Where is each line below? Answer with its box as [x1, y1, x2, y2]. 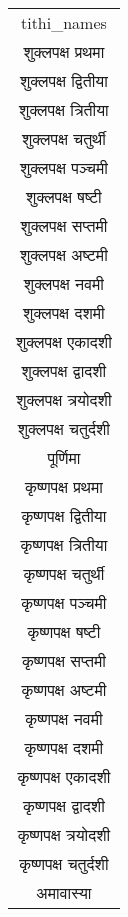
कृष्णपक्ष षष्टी [27, 620, 101, 643]
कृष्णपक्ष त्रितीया [20, 533, 108, 556]
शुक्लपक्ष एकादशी [16, 330, 112, 353]
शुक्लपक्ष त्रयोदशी [16, 388, 112, 411]
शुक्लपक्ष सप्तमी [20, 214, 108, 237]
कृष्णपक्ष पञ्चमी [21, 591, 107, 614]
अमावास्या [36, 881, 92, 904]
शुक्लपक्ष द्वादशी [21, 359, 107, 382]
